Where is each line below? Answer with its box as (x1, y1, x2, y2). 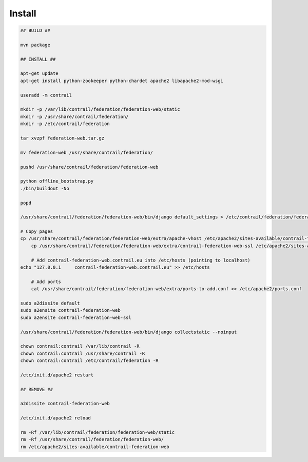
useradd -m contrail (20, 92, 72, 98)
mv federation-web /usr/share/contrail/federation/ (20, 149, 153, 155)
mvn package (20, 42, 51, 48)
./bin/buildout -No (20, 185, 69, 191)
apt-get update (20, 71, 59, 76)
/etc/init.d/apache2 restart (20, 372, 94, 378)
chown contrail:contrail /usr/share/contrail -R (20, 350, 145, 356)
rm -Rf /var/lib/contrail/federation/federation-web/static (20, 430, 175, 435)
